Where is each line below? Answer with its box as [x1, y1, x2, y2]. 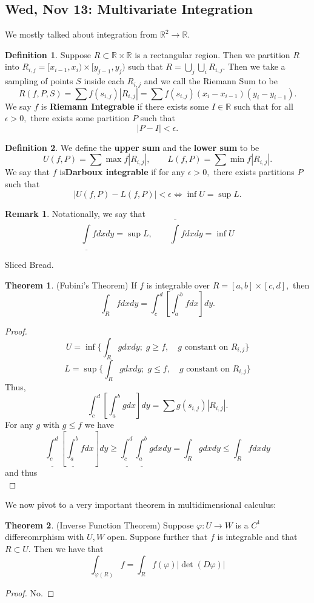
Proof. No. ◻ [5, 586, 55, 599]
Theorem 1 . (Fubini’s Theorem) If [5, 278, 137, 291]
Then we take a [228, 60, 286, 73]
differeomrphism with [5, 530, 84, 543]
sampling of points [5, 75, 73, 87]
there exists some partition [30, 112, 130, 124]
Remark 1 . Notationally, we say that [5, 207, 145, 219]
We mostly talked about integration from [5, 28, 158, 41]
